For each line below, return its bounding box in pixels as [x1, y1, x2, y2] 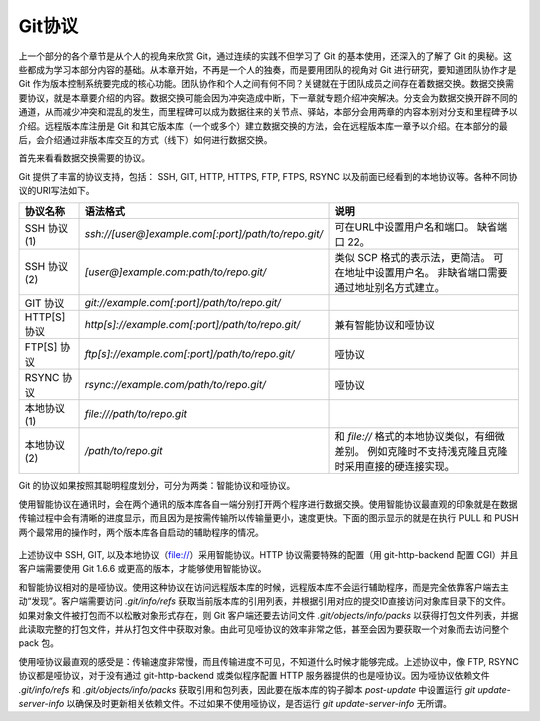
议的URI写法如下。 [18, 185, 95, 197]
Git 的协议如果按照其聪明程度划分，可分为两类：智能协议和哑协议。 [18, 480, 296, 492]
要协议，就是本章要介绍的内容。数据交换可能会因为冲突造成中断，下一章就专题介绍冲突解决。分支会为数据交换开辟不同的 [18, 91, 518, 104]
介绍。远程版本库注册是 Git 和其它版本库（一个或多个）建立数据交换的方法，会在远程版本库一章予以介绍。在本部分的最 [18, 120, 509, 132]
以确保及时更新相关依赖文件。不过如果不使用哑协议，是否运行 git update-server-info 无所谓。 [66, 697, 452, 709]
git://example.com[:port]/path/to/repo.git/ [84, 296, 282, 310]
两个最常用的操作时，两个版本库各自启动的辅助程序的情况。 [18, 526, 264, 538]
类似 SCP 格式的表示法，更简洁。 [334, 251, 491, 265]
